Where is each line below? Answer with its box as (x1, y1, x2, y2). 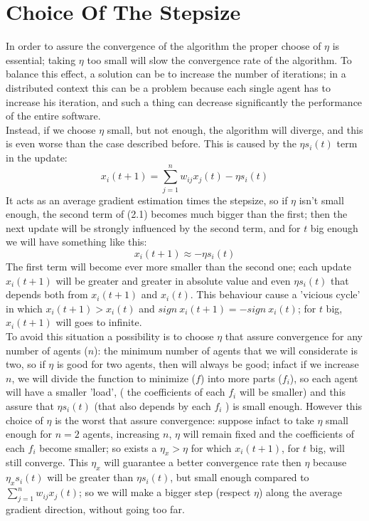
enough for (6, 426, 53, 441)
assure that (6, 398, 54, 413)
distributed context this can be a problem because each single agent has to (6, 80, 331, 95)
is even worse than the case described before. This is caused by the (6, 136, 296, 151)
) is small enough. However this (225, 398, 363, 413)
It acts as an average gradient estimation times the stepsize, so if (6, 192, 288, 207)
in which (6, 300, 43, 315)
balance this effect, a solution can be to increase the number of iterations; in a (6, 66, 346, 81)
